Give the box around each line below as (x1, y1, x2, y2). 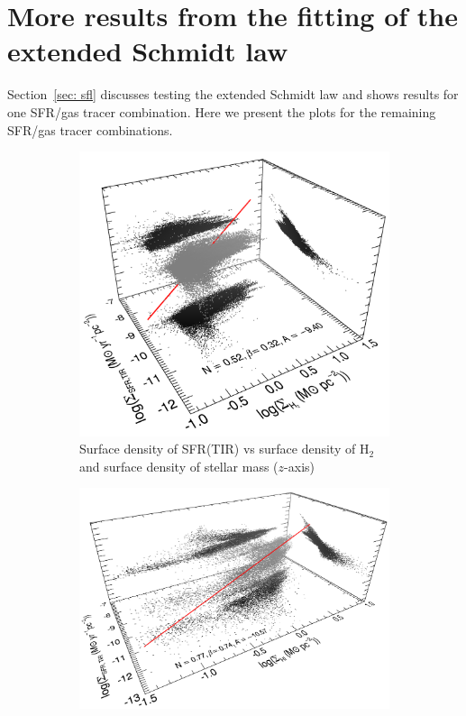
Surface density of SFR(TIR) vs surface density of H (79, 439, 370, 458)
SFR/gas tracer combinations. (7, 120, 173, 139)
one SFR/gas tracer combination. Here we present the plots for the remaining (7, 102, 436, 121)
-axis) (284, 456, 315, 475)
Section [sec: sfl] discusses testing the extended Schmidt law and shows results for (7, 85, 459, 104)
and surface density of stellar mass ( (79, 456, 279, 475)
